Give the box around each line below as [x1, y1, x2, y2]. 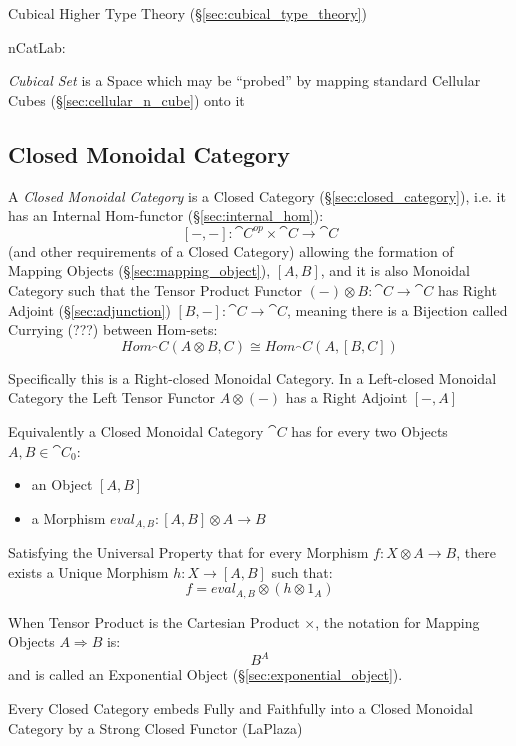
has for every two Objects [291, 420, 448, 441]
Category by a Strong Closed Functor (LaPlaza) [8, 717, 303, 738]
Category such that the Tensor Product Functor [8, 279, 302, 300]
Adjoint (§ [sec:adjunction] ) [8, 299, 171, 320]
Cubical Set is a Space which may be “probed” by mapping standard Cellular [8, 70, 481, 91]
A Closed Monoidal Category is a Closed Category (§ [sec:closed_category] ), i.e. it [8, 185, 506, 206]
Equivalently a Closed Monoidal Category [8, 420, 264, 441]
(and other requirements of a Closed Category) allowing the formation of [8, 240, 454, 261]
